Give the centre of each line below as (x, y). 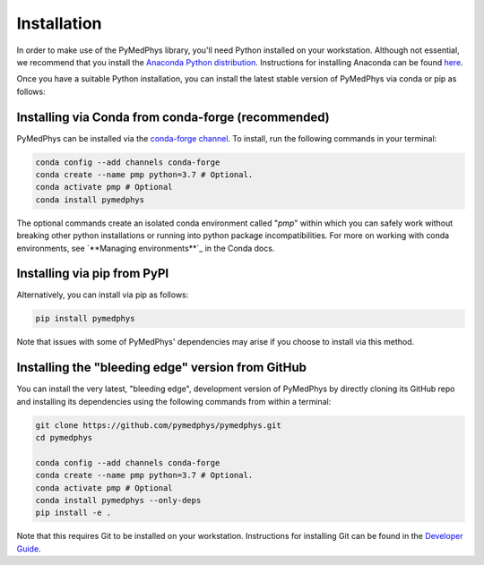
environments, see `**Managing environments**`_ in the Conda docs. (146, 248)
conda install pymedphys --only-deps (118, 501)
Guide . (29, 548)
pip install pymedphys (85, 319)
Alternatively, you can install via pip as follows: (103, 295)
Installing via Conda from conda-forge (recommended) (173, 117)
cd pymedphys (64, 438)
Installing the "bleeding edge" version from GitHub (162, 368)
